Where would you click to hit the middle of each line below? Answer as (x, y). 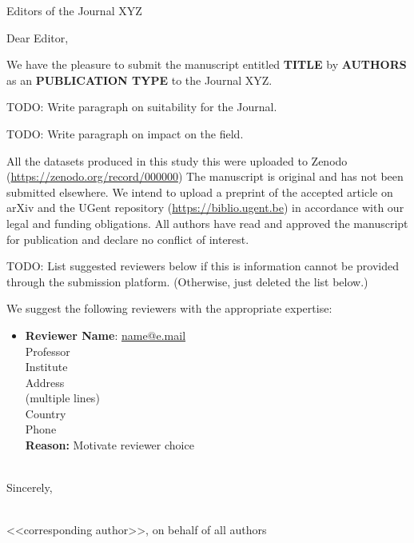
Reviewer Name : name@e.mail (105, 335)
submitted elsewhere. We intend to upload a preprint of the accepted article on (200, 192)
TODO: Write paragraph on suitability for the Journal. (142, 107)
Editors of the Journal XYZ (74, 10)
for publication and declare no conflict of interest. (128, 239)
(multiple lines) (62, 398)
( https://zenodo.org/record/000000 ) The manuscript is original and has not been (205, 176)
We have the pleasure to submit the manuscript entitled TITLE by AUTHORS (207, 64)
